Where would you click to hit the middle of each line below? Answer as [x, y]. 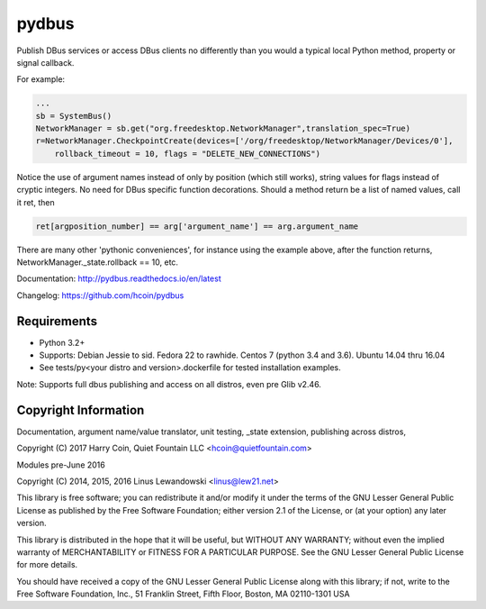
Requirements [57, 321]
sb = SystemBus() [74, 116]
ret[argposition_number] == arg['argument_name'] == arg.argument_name [197, 226]
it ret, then [36, 202]
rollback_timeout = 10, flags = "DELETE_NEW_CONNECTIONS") [188, 154]
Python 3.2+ [62, 342]
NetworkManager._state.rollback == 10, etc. [98, 262]
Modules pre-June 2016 [61, 465]
